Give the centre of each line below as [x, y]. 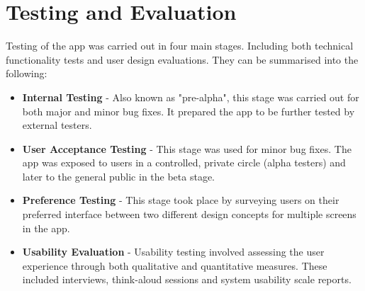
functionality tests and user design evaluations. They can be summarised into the [182, 59]
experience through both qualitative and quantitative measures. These [175, 265]
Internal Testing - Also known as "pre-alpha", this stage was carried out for [191, 97]
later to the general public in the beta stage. [119, 176]
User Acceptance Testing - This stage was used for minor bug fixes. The [187, 148]
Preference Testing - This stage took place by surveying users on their [181, 200]
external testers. [57, 125]
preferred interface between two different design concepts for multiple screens [189, 214]
